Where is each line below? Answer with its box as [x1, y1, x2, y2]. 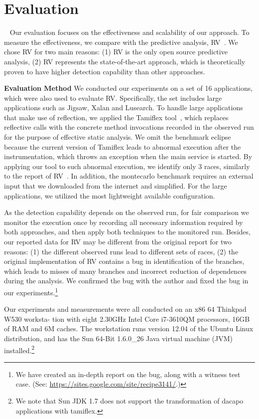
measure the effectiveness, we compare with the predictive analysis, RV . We [4, 36, 238, 47]
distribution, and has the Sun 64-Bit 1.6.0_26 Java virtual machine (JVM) [4, 333, 233, 343]
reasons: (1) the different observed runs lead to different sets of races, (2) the [4, 246, 239, 256]
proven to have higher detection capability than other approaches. [4, 66, 205, 76]
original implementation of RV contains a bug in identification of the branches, [4, 256, 245, 266]
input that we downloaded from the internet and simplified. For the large [4, 181, 227, 191]
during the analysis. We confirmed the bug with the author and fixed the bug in [4, 275, 249, 286]
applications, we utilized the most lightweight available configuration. [4, 190, 215, 201]
